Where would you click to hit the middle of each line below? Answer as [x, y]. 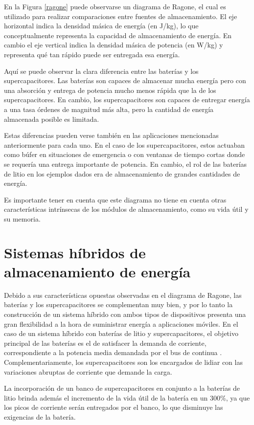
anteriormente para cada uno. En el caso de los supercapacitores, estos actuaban [124, 145]
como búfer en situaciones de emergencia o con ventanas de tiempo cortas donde [125, 154]
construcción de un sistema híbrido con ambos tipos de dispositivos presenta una [125, 314]
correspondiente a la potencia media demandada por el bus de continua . [113, 352]
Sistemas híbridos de [75, 252]
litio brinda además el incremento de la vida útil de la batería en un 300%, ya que [127, 397]
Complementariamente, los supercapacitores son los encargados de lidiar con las [123, 362]
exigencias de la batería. [40, 416]
